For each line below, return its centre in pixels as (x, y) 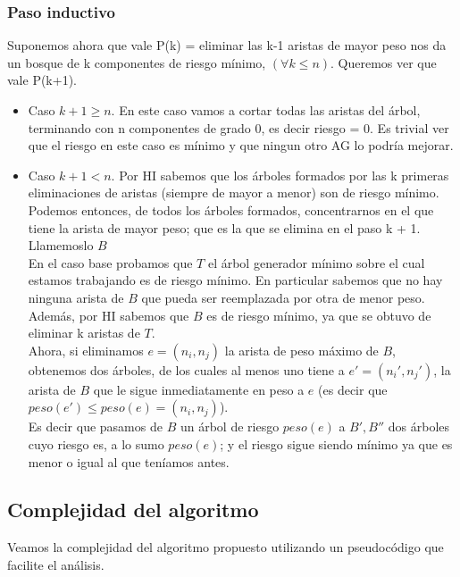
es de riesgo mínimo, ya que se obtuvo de (319, 315)
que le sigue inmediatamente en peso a (199, 389)
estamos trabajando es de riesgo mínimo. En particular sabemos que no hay (235, 280)
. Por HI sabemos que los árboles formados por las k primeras (280, 175)
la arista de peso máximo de (301, 350)
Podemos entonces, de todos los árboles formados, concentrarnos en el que (231, 209)
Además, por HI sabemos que (109, 315)
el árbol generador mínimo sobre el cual (316, 262)
